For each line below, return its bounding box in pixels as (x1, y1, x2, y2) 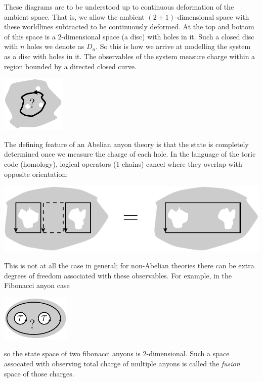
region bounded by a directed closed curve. (4, 61, 137, 71)
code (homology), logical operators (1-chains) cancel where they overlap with (4, 158, 242, 169)
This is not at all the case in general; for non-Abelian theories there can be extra (4, 260, 254, 271)
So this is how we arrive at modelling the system (100, 41, 251, 52)
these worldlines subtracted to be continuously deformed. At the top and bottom (4, 21, 254, 32)
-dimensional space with (175, 11, 249, 22)
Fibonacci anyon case (4, 280, 70, 291)
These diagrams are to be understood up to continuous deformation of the (4, 2, 234, 12)
